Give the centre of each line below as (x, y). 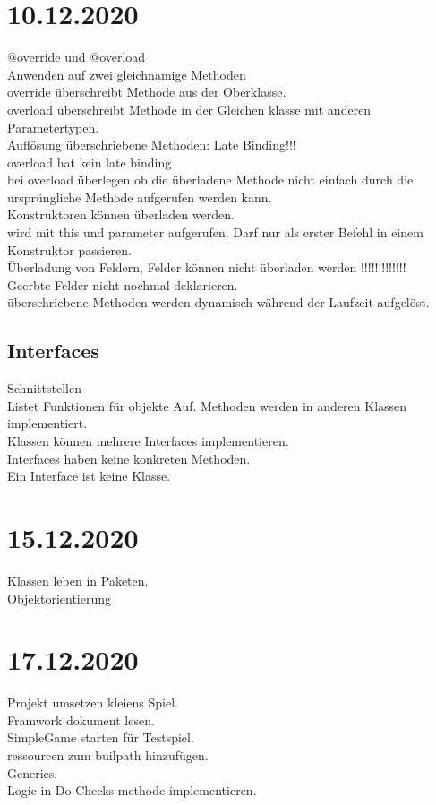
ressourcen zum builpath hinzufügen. (108, 755)
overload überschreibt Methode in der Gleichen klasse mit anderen (189, 109)
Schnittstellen (44, 388)
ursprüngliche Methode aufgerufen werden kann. (140, 197)
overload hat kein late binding (90, 162)
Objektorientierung (60, 598)
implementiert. (47, 423)
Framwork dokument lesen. (81, 719)
